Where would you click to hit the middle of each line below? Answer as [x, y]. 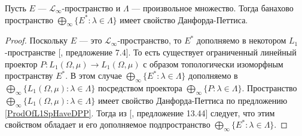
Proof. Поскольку [36, 40]
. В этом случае [94, 75]
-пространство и [91, 8]
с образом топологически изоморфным [213, 64]
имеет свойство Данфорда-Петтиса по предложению [193, 100]
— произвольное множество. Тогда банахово [213, 8]
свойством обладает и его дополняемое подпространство [108, 124]
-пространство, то [150, 40]
